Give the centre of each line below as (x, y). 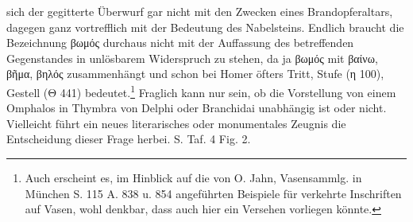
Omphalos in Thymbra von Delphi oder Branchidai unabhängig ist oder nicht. (197, 108)
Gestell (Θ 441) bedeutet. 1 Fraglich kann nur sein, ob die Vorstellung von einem (201, 91)
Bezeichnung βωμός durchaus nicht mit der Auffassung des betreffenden (180, 43)
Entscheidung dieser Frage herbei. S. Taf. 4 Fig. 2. (129, 139)
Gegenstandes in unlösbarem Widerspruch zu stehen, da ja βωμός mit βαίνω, (192, 58)
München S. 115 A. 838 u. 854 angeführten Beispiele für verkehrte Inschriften (213, 193)
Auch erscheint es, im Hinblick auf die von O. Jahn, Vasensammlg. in (193, 177)
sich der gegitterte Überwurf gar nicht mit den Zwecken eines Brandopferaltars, (200, 11)
